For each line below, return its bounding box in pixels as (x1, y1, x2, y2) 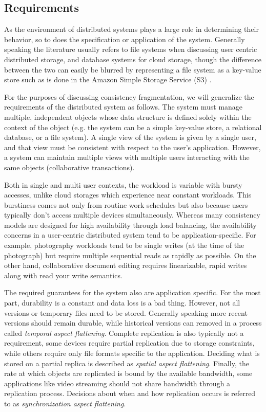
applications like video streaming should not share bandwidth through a (4, 378, 231, 388)
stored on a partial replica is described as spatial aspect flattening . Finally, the (4, 357, 249, 368)
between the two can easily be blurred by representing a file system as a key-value (4, 64, 261, 75)
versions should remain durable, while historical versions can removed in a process (4, 317, 262, 328)
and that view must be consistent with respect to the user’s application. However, (4, 141, 261, 152)
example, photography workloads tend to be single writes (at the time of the (4, 240, 244, 250)
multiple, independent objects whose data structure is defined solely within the (4, 111, 252, 122)
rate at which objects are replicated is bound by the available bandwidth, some (4, 368, 253, 379)
